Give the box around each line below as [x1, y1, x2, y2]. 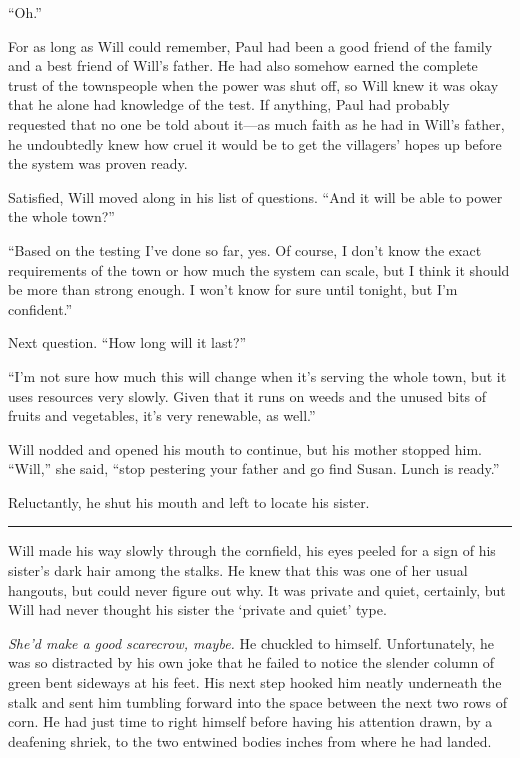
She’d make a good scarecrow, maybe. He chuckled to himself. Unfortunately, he [8, 632, 494, 653]
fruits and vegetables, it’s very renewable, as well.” [8, 405, 316, 426]
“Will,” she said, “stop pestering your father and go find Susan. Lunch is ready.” [8, 458, 500, 479]
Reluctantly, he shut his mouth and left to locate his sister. [8, 491, 370, 512]
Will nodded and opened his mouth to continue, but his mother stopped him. [8, 438, 482, 459]
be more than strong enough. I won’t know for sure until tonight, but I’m [8, 279, 458, 300]
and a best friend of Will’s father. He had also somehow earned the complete [8, 55, 478, 76]
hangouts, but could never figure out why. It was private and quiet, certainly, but [8, 579, 506, 600]
